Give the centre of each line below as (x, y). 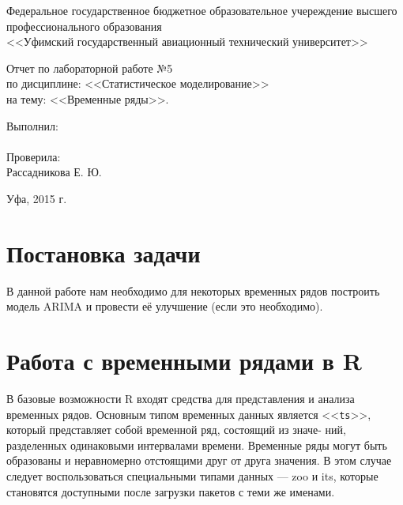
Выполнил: (32, 125)
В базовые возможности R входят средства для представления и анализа (181, 398)
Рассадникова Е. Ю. (54, 172)
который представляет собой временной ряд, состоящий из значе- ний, (176, 430)
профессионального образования (84, 26)
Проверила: (34, 156)
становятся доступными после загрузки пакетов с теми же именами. (171, 491)
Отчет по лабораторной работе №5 (90, 68)
